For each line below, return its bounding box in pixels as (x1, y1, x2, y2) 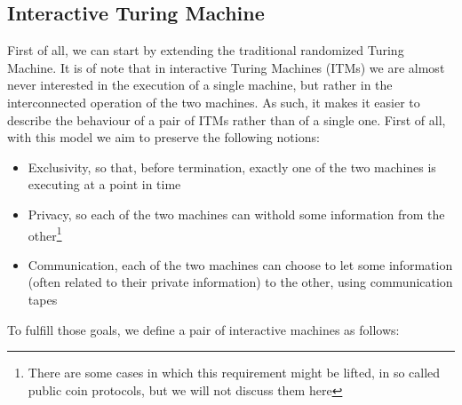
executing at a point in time (28, 175, 181, 194)
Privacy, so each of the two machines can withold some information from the (28, 204, 445, 223)
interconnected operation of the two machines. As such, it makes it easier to (7, 92, 420, 111)
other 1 (28, 223, 62, 244)
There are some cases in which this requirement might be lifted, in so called (28, 363, 441, 382)
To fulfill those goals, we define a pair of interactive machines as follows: (7, 320, 400, 338)
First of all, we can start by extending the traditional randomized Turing (7, 41, 404, 60)
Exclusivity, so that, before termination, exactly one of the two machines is (28, 157, 436, 176)
